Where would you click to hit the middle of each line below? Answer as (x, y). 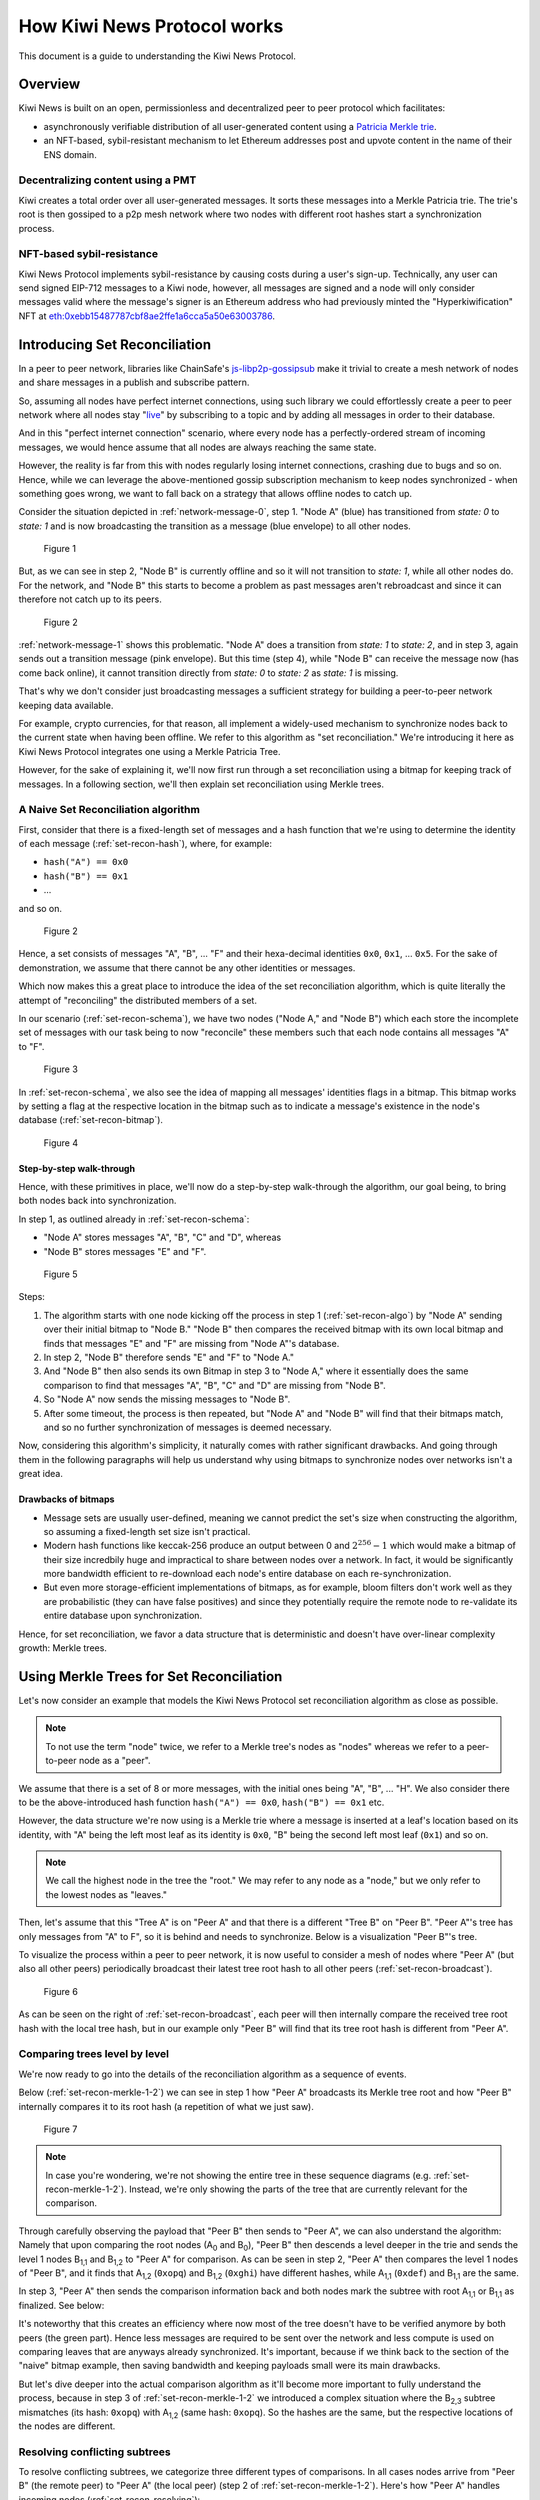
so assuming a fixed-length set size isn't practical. (147, 1531)
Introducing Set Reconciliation (115, 344)
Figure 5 (60, 1274)
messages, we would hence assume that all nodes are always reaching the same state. (197, 447)
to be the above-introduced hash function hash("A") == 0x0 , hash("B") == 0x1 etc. (201, 1802)
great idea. (41, 1474)
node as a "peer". (114, 1761)
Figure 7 (60, 2129)
